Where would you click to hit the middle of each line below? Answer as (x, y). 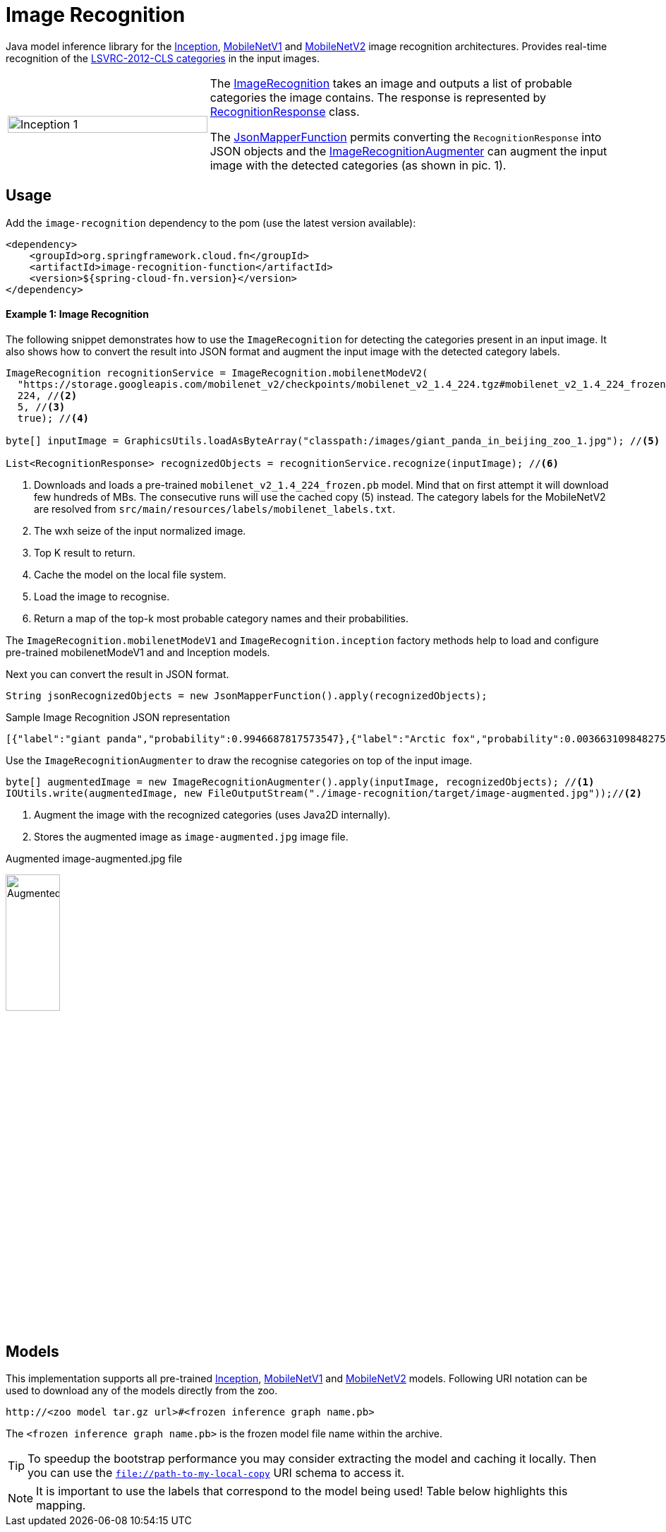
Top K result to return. (85, 552)
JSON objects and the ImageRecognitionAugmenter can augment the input (408, 151)
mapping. (61, 1506)
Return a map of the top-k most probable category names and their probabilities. (222, 618)
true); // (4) (53, 418)
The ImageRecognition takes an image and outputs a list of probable (391, 83)
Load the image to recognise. (102, 596)
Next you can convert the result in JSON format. (117, 674)
